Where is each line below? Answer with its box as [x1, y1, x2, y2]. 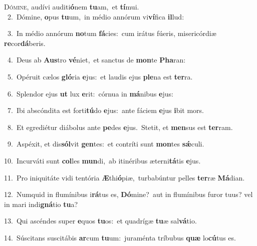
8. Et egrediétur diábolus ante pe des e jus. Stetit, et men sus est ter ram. [7, 121, 233, 132]
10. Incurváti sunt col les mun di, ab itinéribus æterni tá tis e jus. [4, 155, 201, 165]
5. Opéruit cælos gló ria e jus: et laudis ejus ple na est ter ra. [7, 71, 193, 81]
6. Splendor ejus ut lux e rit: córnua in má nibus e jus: [7, 88, 173, 98]
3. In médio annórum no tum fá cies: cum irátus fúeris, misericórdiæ [7, 28, 216, 38]
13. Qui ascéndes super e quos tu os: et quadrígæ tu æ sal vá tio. [4, 215, 197, 226]
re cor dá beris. [4, 37, 46, 48]
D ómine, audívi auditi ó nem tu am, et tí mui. [4, 1, 139, 11]
